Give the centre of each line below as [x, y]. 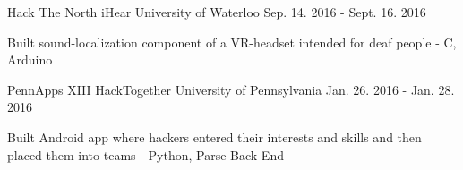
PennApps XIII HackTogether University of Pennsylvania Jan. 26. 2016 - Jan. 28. [231, 89]
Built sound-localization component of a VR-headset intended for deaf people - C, [232, 42]
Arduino [30, 59]
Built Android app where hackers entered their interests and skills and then [214, 136]
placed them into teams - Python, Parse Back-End [146, 154]
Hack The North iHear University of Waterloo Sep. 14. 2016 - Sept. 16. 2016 [217, 12]
